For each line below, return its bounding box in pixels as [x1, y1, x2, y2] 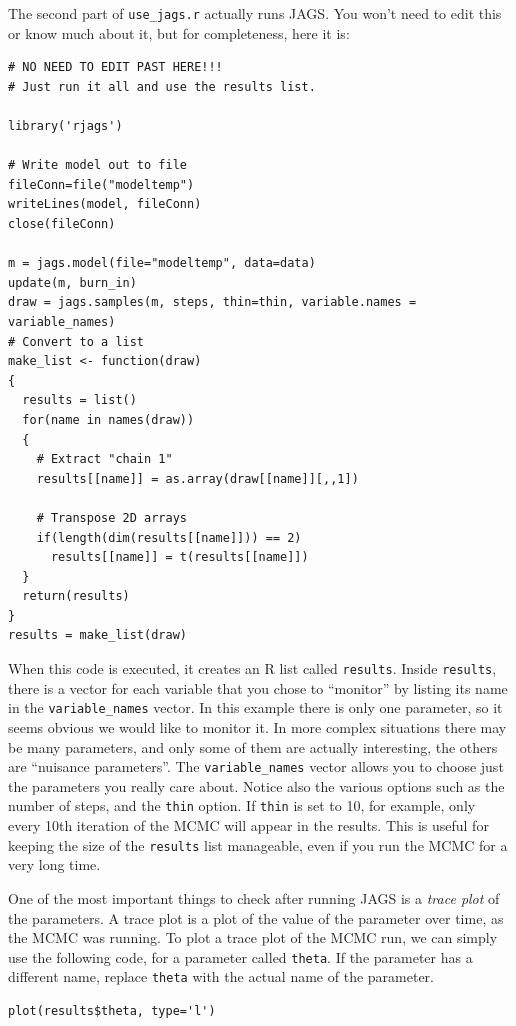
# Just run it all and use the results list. [8, 79, 316, 94]
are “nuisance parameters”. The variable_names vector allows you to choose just [8, 756, 504, 777]
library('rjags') [8, 119, 123, 134]
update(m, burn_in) [8, 275, 137, 290]
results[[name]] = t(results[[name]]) [50, 550, 309, 565]
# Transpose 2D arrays [36, 510, 187, 525]
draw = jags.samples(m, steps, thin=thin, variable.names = [8, 295, 417, 310]
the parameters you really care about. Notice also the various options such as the [8, 775, 505, 796]
